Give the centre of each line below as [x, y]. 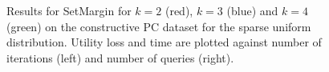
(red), [179, 10]
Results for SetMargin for [69, 10]
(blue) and [252, 10]
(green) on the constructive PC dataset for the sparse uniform [159, 26]
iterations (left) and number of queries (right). [120, 57]
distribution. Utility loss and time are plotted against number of [164, 42]
